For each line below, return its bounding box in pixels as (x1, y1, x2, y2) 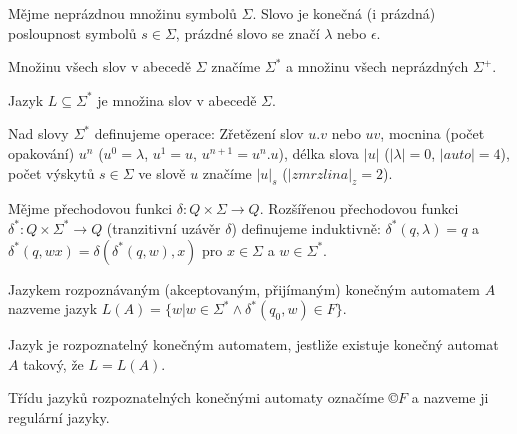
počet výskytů (8, 162, 95, 183)
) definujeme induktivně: (231, 217, 381, 238)
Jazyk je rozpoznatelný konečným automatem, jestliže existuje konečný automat (8, 334, 499, 355)
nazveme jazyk (8, 298, 98, 319)
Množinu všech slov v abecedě (8, 56, 191, 77)
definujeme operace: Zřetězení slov (94, 123, 304, 144)
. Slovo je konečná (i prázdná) (252, 3, 436, 23)
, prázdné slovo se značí (175, 22, 320, 43)
